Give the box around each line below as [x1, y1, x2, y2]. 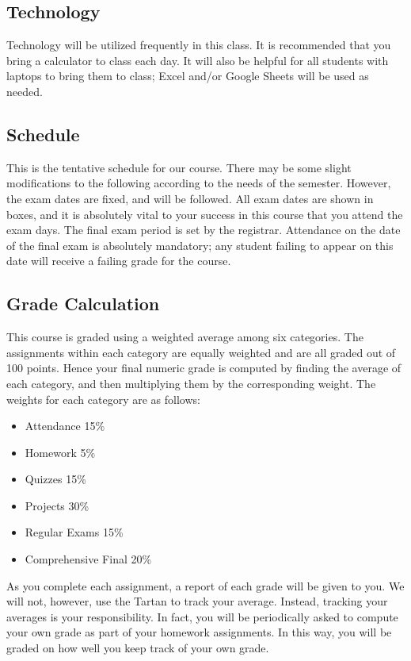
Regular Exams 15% [25, 524, 124, 540]
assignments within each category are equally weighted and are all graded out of [6, 344, 396, 360]
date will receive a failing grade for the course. [6, 252, 231, 269]
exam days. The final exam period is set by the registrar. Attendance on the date [6, 221, 401, 238]
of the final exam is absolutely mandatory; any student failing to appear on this [6, 236, 394, 253]
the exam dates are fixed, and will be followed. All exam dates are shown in [6, 190, 374, 206]
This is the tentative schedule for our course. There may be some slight [6, 159, 352, 175]
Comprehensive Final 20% [25, 551, 152, 567]
